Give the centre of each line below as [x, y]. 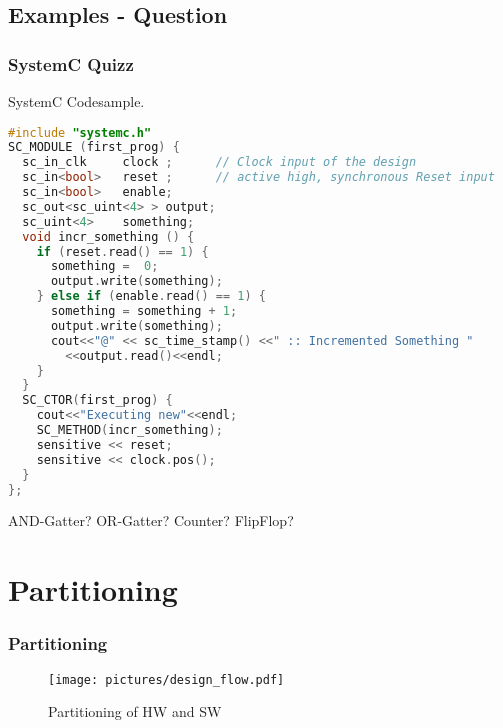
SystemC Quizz [71, 63]
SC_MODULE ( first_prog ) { [94, 147]
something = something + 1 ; [144, 311]
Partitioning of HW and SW [135, 711]
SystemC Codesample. [76, 101]
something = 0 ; [104, 266]
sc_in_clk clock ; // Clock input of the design [219, 162]
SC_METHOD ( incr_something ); [129, 430]
